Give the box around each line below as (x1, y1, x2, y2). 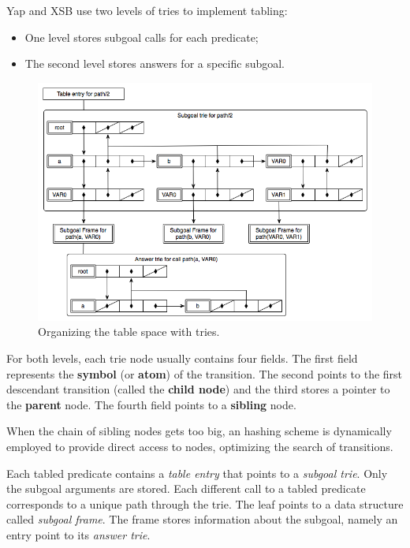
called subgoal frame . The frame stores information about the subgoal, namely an (6, 511, 398, 527)
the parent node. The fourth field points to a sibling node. (6, 396, 296, 412)
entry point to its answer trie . (6, 526, 151, 542)
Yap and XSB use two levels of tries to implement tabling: (6, 2, 288, 18)
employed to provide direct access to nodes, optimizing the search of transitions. (6, 438, 393, 454)
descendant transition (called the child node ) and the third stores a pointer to (6, 381, 390, 397)
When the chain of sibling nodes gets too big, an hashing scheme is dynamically (6, 423, 392, 439)
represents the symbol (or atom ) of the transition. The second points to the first (6, 365, 403, 382)
